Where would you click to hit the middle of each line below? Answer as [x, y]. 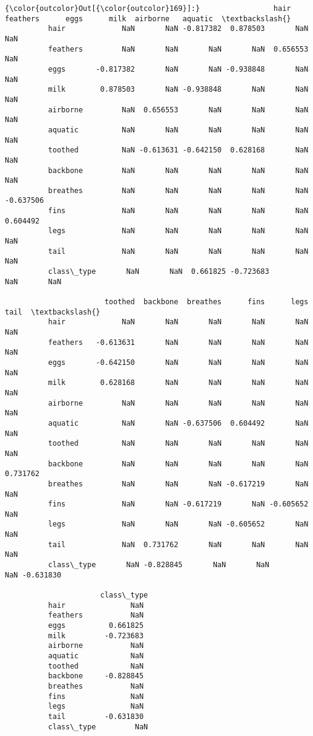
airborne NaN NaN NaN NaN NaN [178, 403]
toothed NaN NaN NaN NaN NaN [178, 444]
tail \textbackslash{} [53, 312]
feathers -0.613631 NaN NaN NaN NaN [178, 342]
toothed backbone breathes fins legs [206, 302]
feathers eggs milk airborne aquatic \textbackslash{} [148, 19]
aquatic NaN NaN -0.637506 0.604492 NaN [178, 423]
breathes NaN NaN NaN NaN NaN [178, 190]
